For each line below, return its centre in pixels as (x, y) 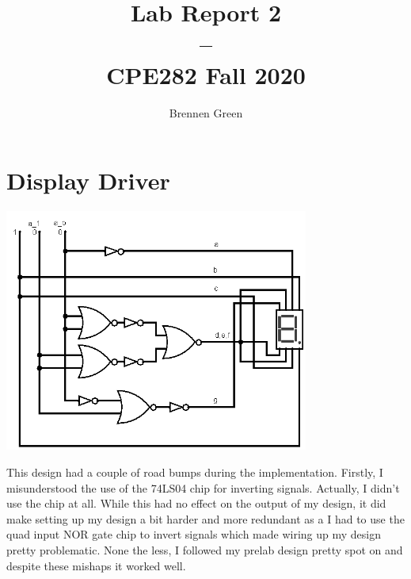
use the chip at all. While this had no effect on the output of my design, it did (196, 503)
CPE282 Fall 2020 (206, 74)
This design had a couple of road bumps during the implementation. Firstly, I (195, 472)
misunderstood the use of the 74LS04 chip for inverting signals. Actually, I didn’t (203, 487)
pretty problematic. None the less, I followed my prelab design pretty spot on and (205, 550)
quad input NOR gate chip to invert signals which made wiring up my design (194, 534)
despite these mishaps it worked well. (96, 565)
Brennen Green (206, 112)
